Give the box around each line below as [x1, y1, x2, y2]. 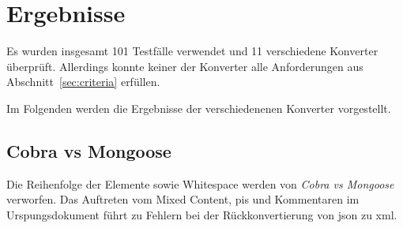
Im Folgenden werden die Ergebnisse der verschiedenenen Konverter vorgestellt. [6, 99, 391, 116]
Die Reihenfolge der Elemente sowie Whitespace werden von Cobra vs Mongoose [6, 175, 394, 192]
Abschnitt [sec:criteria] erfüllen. [6, 73, 160, 90]
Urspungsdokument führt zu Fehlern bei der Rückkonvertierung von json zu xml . [6, 206, 397, 222]
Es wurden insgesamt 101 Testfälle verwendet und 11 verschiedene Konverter [6, 43, 379, 59]
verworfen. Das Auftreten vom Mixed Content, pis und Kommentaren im [6, 191, 360, 207]
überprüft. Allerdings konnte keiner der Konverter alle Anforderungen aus [6, 58, 363, 74]
